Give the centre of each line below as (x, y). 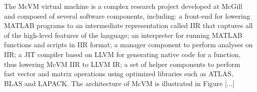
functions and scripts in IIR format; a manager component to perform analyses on (128, 45)
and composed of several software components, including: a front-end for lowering (127, 15)
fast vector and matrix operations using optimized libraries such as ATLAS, (119, 74)
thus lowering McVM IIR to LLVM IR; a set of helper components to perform (122, 64)
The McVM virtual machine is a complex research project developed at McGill (123, 6)
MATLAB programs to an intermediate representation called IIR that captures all (128, 25)
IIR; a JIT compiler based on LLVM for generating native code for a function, (122, 54)
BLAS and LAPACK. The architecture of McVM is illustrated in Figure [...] (119, 83)
